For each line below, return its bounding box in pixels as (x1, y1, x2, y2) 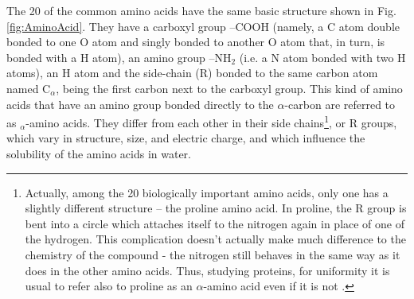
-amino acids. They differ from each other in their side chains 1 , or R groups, (25, 112, 397, 130)
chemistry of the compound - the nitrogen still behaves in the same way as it (25, 246, 400, 262)
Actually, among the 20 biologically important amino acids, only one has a (25, 184, 389, 200)
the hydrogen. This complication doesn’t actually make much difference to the (25, 231, 406, 247)
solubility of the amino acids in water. (6, 146, 191, 161)
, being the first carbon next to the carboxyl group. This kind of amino (56, 80, 403, 96)
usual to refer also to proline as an (25, 278, 193, 294)
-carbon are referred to (284, 95, 396, 112)
